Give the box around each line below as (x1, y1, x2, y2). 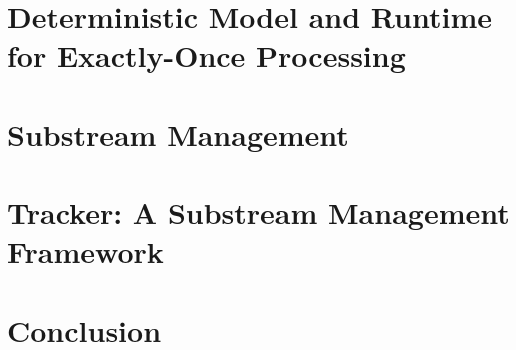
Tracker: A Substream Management (7, 192, 510, 233)
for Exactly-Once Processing (7, 35, 406, 76)
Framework (7, 231, 164, 272)
